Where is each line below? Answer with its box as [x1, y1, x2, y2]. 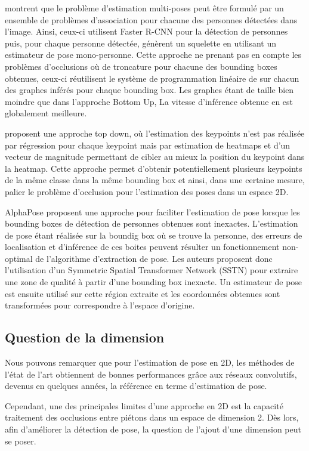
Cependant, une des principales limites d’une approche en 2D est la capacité [5, 399, 283, 412]
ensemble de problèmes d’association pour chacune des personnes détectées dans [5, 13, 298, 26]
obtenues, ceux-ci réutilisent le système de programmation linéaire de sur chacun [5, 72, 299, 84]
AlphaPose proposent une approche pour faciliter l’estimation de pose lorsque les [5, 205, 300, 218]
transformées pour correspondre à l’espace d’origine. [5, 299, 195, 311]
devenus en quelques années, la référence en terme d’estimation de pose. [5, 379, 267, 392]
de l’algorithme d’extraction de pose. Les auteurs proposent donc [35, 252, 273, 264]
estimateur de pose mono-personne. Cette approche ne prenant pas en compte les [5, 48, 302, 61]
